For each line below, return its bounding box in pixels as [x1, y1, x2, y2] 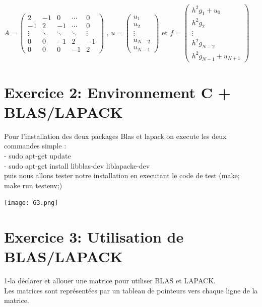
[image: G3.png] [4, 199, 58, 207]
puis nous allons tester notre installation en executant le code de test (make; [4, 170, 240, 181]
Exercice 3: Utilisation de [4, 226, 184, 247]
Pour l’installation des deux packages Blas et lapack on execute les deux [4, 130, 227, 141]
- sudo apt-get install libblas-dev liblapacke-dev [4, 160, 150, 171]
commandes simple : [4, 140, 67, 151]
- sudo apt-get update [4, 150, 71, 161]
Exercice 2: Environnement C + [4, 82, 231, 102]
